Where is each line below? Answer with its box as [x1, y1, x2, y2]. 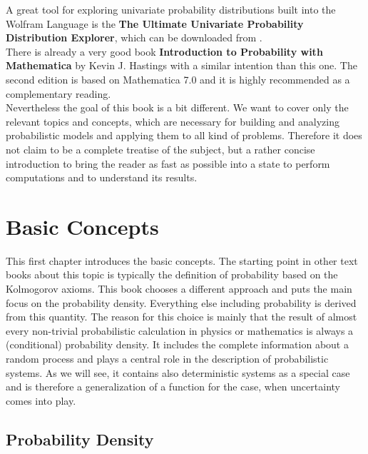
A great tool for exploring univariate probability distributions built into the [6, 2, 336, 16]
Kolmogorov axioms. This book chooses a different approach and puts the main [6, 281, 352, 296]
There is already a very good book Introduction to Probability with [6, 44, 323, 59]
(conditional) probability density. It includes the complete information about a [6, 337, 349, 352]
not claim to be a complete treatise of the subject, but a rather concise [6, 141, 315, 156]
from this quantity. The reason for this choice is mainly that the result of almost [6, 309, 357, 324]
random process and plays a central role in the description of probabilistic [6, 351, 329, 365]
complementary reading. [6, 86, 111, 101]
